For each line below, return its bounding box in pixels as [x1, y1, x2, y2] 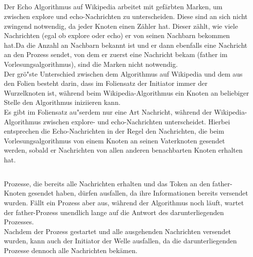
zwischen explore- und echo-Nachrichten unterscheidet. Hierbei [43, 116, 230, 126]
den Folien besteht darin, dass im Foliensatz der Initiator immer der [4, 78, 208, 88]
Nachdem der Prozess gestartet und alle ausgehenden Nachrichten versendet [4, 226, 232, 236]
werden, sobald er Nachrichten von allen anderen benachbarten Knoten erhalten [4, 145, 243, 155]
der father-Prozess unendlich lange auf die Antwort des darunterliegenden [4, 207, 224, 217]
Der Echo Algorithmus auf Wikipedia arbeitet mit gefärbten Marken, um [4, 1, 223, 12]
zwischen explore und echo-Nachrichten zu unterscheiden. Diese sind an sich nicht [4, 11, 248, 21]
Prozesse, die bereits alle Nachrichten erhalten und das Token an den [4, 178, 211, 188]
